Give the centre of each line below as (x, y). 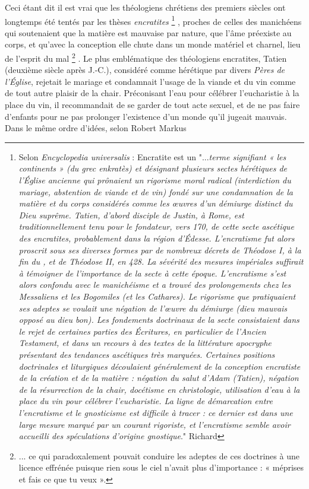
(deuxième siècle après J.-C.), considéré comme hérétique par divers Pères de (145, 70)
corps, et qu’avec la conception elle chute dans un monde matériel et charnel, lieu (153, 44)
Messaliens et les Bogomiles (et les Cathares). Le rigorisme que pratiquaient (157, 296)
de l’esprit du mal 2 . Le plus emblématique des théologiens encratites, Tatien (146, 57)
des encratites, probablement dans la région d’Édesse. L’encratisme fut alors (157, 238)
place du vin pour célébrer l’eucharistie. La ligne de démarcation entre (146, 401)
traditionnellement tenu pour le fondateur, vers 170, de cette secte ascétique (156, 226)
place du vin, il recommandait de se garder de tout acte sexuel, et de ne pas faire (152, 105)
